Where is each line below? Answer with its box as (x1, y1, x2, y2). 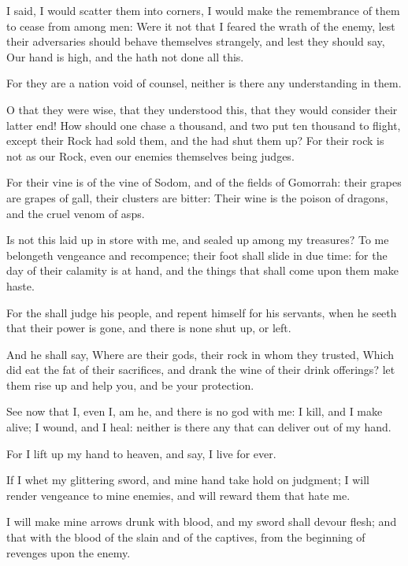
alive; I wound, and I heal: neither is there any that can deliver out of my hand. (6, 419, 391, 435)
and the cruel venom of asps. (6, 205, 145, 221)
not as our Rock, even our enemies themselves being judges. (6, 147, 295, 164)
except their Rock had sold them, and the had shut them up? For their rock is (6, 132, 384, 149)
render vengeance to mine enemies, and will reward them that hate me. (6, 486, 351, 503)
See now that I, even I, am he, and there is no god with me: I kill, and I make (6, 403, 383, 420)
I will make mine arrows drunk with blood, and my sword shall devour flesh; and (6, 513, 397, 530)
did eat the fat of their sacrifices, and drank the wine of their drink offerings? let (6, 361, 395, 378)
